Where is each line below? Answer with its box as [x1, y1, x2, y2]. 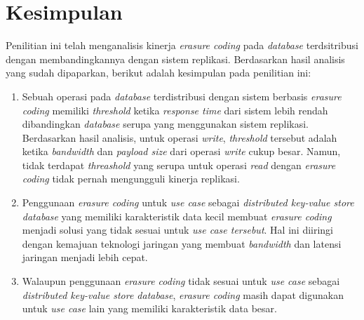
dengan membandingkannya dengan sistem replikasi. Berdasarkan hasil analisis [6, 51, 345, 66]
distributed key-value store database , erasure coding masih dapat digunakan [22, 287, 344, 302]
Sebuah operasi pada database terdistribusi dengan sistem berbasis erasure [22, 88, 342, 103]
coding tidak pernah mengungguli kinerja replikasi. [22, 171, 240, 186]
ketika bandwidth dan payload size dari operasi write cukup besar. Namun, [22, 144, 341, 159]
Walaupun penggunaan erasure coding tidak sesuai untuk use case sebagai [22, 274, 340, 288]
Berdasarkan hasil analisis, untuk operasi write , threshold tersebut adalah [22, 130, 337, 145]
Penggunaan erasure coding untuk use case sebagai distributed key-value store [22, 195, 354, 210]
